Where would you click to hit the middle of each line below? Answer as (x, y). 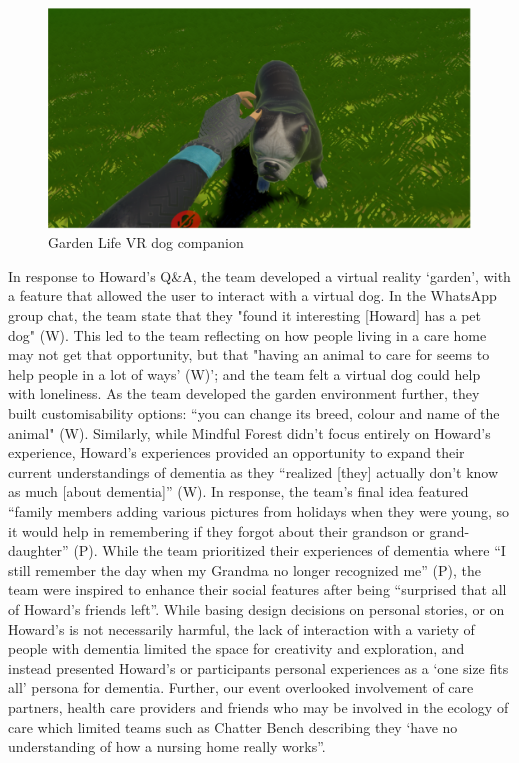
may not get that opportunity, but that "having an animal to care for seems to (249, 354)
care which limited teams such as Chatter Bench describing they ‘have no (233, 726)
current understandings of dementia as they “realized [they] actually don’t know (253, 471)
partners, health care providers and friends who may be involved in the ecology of (258, 706)
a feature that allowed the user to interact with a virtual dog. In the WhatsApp (252, 295)
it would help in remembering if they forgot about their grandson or (216, 530)
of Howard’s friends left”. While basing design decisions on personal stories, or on (256, 608)
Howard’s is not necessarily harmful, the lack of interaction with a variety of (241, 628)
